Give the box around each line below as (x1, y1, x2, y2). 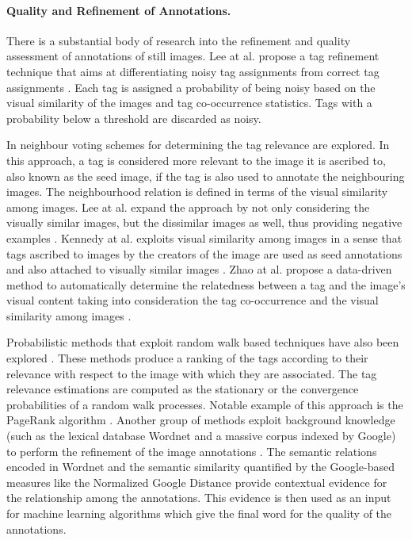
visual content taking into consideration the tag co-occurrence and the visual (6, 292, 379, 308)
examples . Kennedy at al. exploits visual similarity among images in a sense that (6, 229, 402, 246)
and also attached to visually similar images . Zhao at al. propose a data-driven (6, 261, 392, 278)
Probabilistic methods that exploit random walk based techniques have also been (6, 334, 399, 350)
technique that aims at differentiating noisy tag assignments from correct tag (6, 63, 380, 79)
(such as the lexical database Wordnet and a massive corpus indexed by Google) (6, 427, 396, 444)
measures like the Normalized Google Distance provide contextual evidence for (6, 473, 387, 490)
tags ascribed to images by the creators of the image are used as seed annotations (6, 245, 402, 262)
